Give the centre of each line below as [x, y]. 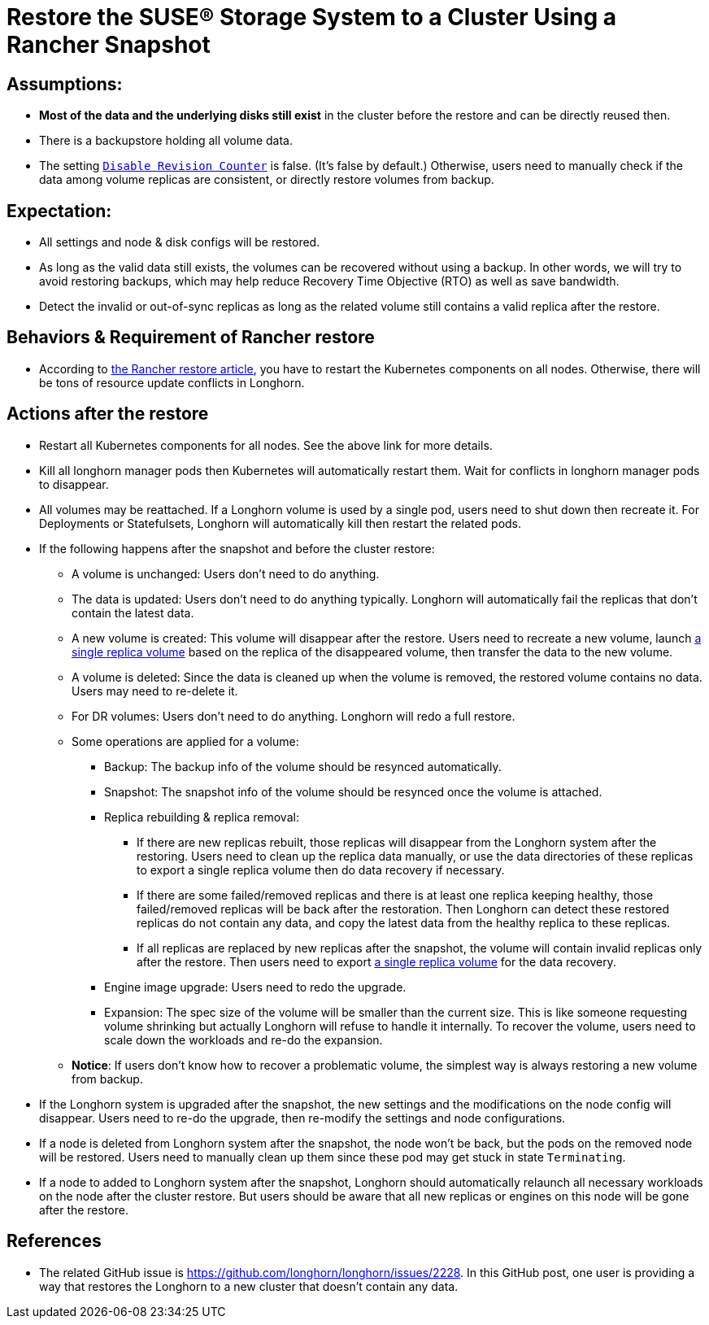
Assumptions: [65, 84]
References [54, 1241]
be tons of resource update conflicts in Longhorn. [172, 382]
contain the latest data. [133, 612]
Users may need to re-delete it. [155, 691]
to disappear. [74, 484]
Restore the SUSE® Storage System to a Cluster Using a [312, 17]
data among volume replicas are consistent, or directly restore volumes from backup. [267, 180]
